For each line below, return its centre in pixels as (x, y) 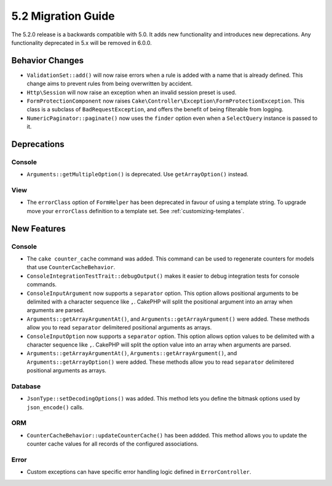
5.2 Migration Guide (63, 16)
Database (26, 386)
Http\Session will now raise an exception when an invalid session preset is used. (132, 92)
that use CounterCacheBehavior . (71, 267)
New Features (38, 228)
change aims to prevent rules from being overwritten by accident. (110, 84)
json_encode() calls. (55, 407)
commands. (42, 284)
